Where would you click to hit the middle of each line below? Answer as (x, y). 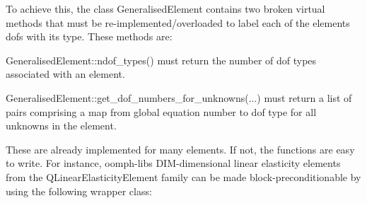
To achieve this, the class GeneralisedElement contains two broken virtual (165, 8)
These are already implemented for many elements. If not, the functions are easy (180, 149)
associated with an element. (65, 74)
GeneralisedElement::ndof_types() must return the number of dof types (161, 60)
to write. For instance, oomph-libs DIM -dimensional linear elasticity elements (173, 163)
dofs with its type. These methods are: (89, 36)
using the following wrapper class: (79, 191)
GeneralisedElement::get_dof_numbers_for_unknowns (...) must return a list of (179, 97)
